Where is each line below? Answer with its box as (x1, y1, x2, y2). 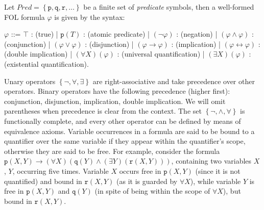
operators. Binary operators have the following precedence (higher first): (4, 86, 230, 96)
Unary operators (4, 75, 56, 86)
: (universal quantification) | (117, 48, 205, 59)
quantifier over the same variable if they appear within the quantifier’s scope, (4, 136, 246, 146)
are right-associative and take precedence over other (92, 75, 255, 86)
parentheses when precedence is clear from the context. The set (4, 106, 202, 116)
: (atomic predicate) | (83, 29, 150, 39)
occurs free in (119, 165, 161, 176)
